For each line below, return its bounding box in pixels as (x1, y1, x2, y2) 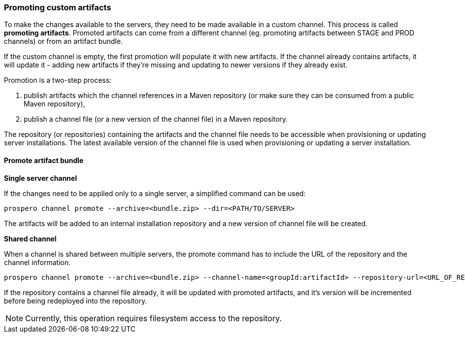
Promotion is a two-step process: (4, 76, 112, 85)
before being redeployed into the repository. (4, 296, 147, 305)
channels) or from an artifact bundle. (4, 37, 123, 46)
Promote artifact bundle (4, 156, 84, 165)
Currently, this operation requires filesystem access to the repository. (25, 313, 282, 323)
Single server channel (4, 173, 77, 182)
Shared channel (4, 234, 57, 243)
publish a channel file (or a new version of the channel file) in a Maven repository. (24, 115, 288, 124)
